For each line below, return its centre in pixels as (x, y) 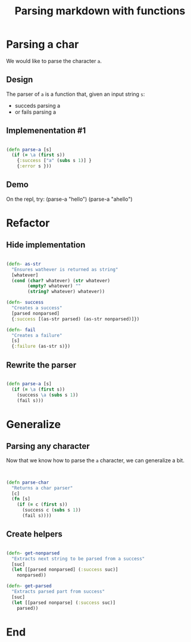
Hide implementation (46, 245)
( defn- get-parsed (29, 586)
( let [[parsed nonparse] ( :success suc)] (64, 603)
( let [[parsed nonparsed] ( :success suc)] (65, 570)
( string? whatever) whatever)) (66, 292)
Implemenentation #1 (46, 131)
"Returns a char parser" (42, 488)
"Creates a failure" (37, 335)
